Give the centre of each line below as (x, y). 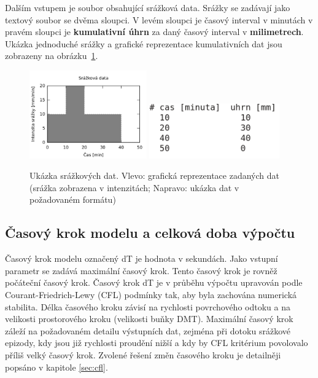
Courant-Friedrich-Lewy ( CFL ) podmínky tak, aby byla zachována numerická (151, 295)
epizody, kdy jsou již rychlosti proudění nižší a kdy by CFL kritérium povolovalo (157, 343)
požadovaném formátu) (73, 199)
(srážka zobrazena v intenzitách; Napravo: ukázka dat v (134, 187)
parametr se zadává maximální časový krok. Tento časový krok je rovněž (141, 270)
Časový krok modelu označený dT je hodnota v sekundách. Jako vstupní (142, 258)
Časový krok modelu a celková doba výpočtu (150, 233)
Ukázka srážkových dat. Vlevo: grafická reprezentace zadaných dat (154, 175)
